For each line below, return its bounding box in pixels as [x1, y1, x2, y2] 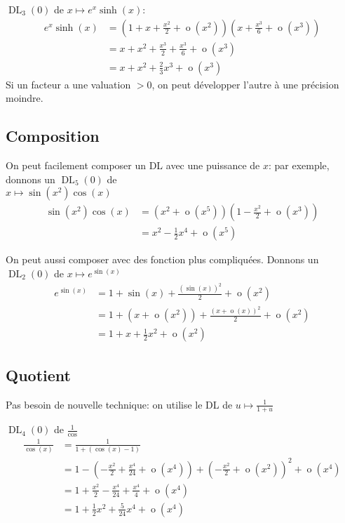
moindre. [6, 91, 43, 105]
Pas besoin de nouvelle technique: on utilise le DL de [6, 397, 233, 411]
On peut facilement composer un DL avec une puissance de [6, 158, 260, 173]
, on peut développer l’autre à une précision [151, 77, 339, 91]
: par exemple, [268, 158, 330, 173]
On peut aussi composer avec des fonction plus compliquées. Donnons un [6, 252, 319, 267]
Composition [6, 125, 100, 147]
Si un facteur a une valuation [6, 77, 131, 91]
